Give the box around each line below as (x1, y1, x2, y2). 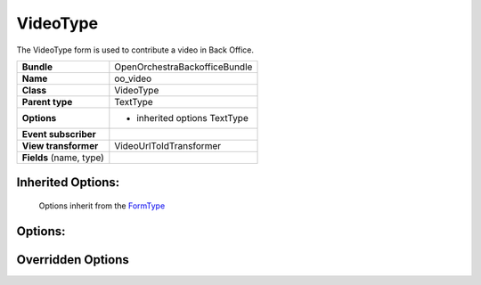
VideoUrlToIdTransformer (114, 139, 222, 151)
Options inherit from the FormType (38, 200, 166, 211)
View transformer (21, 139, 99, 151)
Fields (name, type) (21, 151, 104, 164)
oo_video (114, 72, 152, 85)
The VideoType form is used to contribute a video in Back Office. (16, 45, 254, 55)
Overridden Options (16, 252, 129, 267)
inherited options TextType (136, 111, 249, 124)
